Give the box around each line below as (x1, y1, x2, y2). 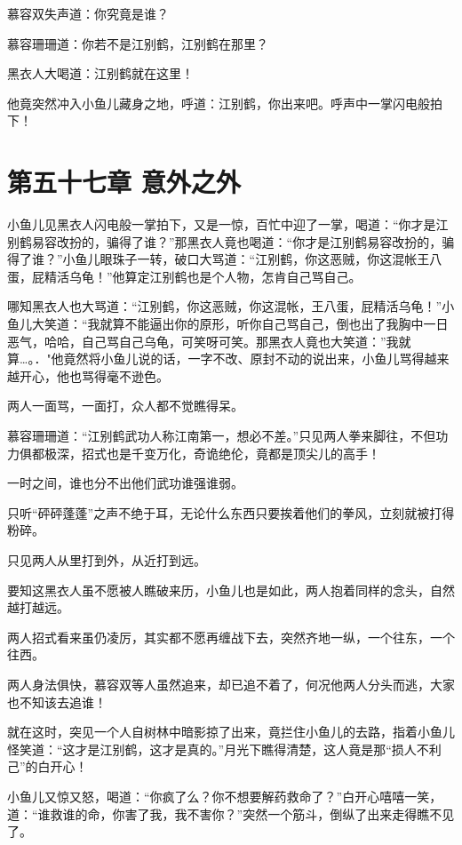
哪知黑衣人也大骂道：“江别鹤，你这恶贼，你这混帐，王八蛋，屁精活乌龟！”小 (7, 297, 455, 315)
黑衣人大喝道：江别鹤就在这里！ (7, 64, 194, 83)
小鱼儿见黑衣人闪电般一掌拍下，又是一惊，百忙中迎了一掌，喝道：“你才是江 (7, 215, 449, 234)
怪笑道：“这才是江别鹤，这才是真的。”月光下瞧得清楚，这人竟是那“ (7, 739, 392, 758)
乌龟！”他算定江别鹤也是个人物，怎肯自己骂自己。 (68, 267, 362, 285)
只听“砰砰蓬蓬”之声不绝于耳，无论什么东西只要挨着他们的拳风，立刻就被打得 (7, 503, 455, 522)
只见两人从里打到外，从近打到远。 (7, 551, 206, 569)
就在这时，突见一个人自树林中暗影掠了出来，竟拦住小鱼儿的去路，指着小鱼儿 (7, 722, 455, 741)
